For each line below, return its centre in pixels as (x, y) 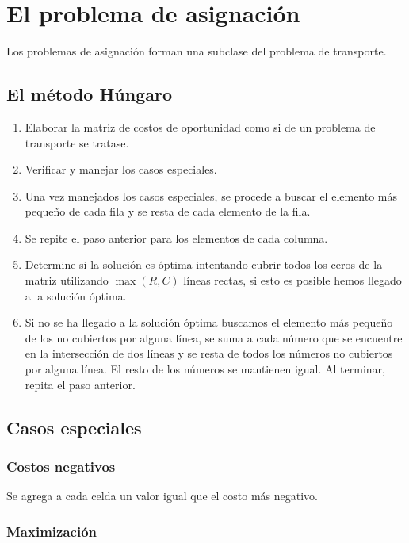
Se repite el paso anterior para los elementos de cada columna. (176, 237)
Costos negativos (61, 466)
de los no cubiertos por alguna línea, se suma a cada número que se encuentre (214, 337)
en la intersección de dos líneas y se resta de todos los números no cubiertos (209, 353)
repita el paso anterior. (80, 384)
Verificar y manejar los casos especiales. (121, 169)
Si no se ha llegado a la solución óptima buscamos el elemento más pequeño (209, 322)
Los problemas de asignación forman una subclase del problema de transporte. (197, 51)
